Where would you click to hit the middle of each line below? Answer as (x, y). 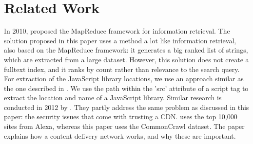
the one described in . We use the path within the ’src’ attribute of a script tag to (126, 88)
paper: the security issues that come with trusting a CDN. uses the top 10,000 (121, 117)
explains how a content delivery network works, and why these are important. (120, 135)
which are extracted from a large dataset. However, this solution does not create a (126, 59)
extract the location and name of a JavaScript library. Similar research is (113, 98)
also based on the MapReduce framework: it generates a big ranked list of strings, (126, 50)
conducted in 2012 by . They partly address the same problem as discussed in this (126, 107)
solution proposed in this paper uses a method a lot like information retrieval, (120, 40)
